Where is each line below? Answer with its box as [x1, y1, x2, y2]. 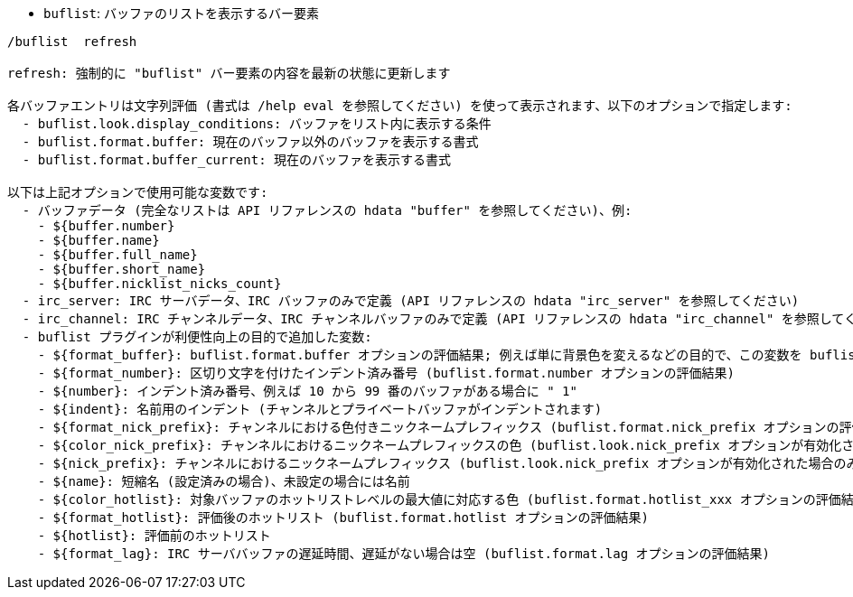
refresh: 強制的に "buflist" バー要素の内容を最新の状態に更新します [7, 66, 451, 80]
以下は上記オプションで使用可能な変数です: [7, 185, 268, 200]
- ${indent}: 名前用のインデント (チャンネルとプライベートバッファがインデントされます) [37, 402, 603, 416]
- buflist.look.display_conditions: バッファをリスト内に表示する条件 [22, 117, 492, 131]
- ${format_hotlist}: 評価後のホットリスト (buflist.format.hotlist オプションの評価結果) [37, 510, 649, 525]
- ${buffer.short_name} [37, 262, 206, 276]
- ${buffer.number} [37, 219, 175, 233]
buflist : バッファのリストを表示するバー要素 [43, 5, 319, 21]
